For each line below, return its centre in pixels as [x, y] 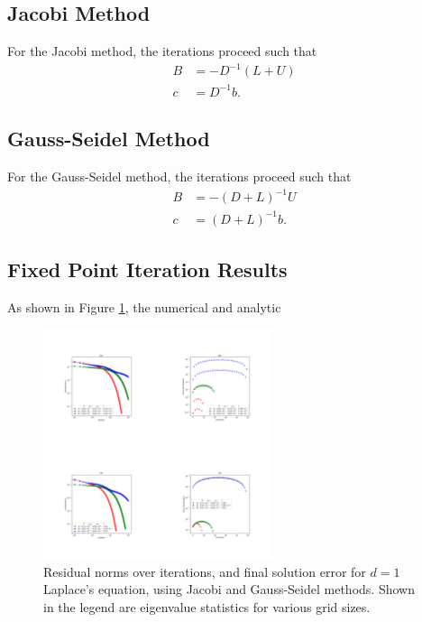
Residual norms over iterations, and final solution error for [205, 571]
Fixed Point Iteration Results [147, 269]
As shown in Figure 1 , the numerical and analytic [144, 306]
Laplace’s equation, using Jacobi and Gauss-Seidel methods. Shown [229, 589]
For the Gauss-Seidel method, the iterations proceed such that [179, 176]
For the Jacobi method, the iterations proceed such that [162, 51]
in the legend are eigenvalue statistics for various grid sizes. [207, 606]
